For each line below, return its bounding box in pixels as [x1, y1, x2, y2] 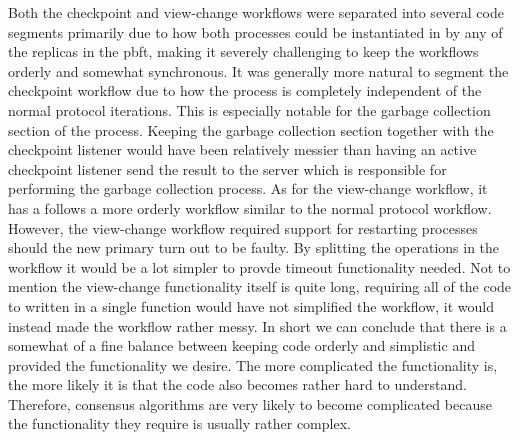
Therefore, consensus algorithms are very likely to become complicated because [8, 393, 492, 414]
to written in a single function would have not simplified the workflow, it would [8, 295, 494, 316]
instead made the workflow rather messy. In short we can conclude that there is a [8, 315, 507, 336]
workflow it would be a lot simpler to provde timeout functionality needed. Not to [8, 256, 511, 277]
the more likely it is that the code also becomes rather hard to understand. [8, 374, 467, 395]
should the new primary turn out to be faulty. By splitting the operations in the [8, 237, 500, 258]
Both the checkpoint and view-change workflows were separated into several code [8, 2, 504, 22]
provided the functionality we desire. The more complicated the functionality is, [8, 354, 498, 375]
